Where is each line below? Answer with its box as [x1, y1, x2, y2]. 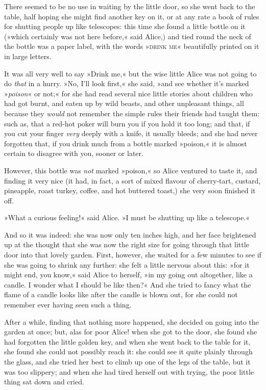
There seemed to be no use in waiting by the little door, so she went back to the [4, 1, 255, 11]
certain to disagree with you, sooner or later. [4, 148, 143, 159]
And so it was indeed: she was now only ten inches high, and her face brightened [4, 229, 256, 240]
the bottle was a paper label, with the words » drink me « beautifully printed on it [4, 41, 259, 51]
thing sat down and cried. [4, 376, 84, 387]
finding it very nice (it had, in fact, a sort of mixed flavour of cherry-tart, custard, [4, 175, 261, 186]
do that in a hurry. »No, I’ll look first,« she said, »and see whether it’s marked [4, 78, 249, 89]
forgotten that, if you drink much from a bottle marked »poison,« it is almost [4, 138, 247, 148]
